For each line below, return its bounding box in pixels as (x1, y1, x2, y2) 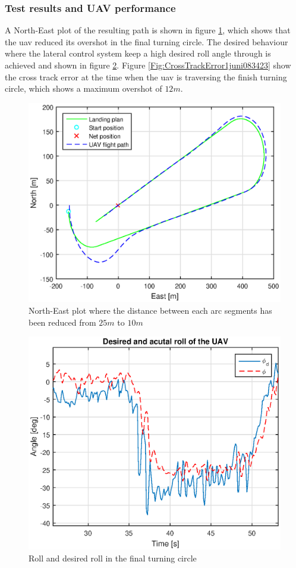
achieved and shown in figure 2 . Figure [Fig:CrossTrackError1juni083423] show (5, 59, 291, 71)
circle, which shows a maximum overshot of (5, 82, 162, 95)
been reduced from (29, 316, 96, 328)
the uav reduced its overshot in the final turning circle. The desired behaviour (5, 35, 288, 48)
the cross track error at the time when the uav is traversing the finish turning (5, 70, 287, 83)
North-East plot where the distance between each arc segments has (29, 304, 272, 316)
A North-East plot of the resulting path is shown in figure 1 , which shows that (5, 24, 291, 36)
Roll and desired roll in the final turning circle (29, 551, 197, 564)
